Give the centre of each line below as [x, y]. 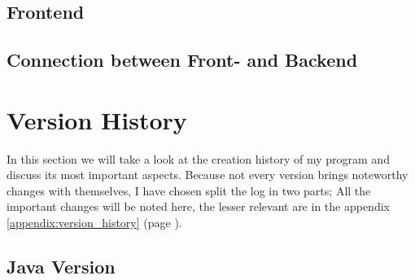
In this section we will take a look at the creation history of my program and [198, 158]
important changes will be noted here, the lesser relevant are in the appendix [198, 206]
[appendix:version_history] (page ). [94, 223]
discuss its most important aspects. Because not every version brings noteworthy [207, 175]
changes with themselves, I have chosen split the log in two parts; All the [189, 190]
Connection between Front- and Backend [182, 60]
